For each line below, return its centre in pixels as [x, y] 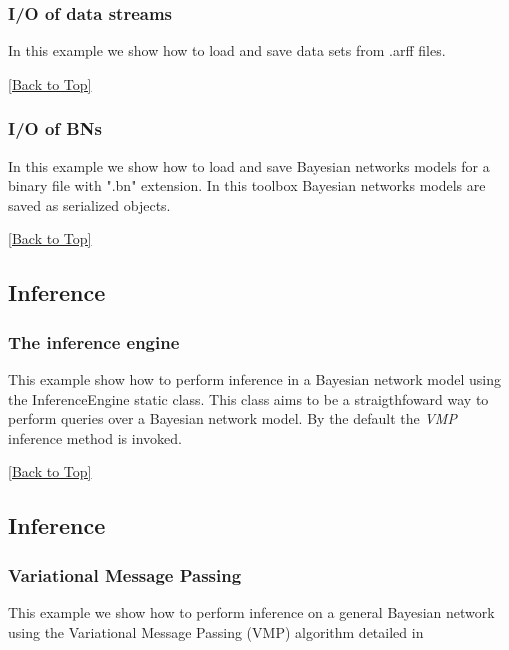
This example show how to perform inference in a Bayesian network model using [254, 379]
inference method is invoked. [95, 437]
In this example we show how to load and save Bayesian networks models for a [249, 165]
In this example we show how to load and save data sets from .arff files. [227, 50]
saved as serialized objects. [89, 204]
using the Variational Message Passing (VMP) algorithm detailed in [216, 631]
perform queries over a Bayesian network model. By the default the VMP [232, 418]
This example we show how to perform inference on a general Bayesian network [251, 611]
